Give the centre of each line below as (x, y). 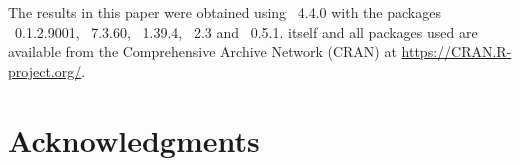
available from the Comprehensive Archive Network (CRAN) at (202, 51)
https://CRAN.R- (456, 51)
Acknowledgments (134, 139)
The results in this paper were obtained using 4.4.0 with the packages (224, 12)
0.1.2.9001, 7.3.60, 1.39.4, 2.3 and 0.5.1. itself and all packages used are (246, 31)
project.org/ (45, 70)
